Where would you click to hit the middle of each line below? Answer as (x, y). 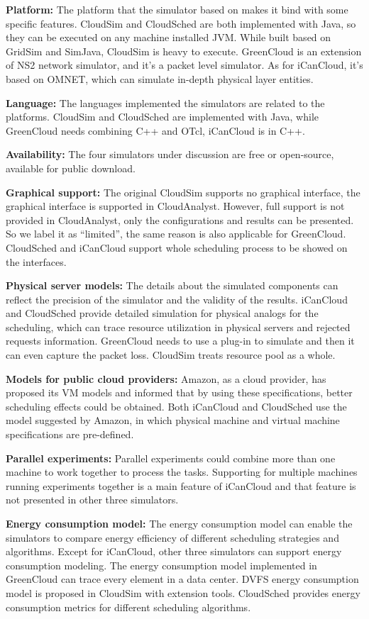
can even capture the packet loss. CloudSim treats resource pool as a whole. (171, 355)
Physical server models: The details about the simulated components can (172, 285)
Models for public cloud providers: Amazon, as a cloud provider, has (166, 378)
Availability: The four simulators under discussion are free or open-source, (170, 154)
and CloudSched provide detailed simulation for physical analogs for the (162, 313)
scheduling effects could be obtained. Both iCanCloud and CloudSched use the (176, 406)
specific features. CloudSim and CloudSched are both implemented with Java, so (181, 23)
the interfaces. (36, 261)
